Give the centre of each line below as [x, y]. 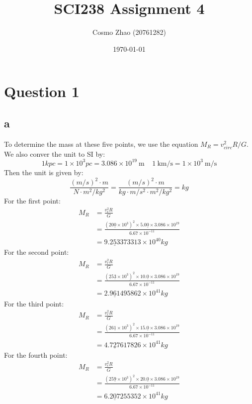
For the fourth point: [36, 354]
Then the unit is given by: [44, 172]
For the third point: [34, 303]
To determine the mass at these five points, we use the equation [101, 144]
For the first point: [32, 201]
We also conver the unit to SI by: [55, 153]
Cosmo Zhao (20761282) [129, 32]
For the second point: [37, 252]
